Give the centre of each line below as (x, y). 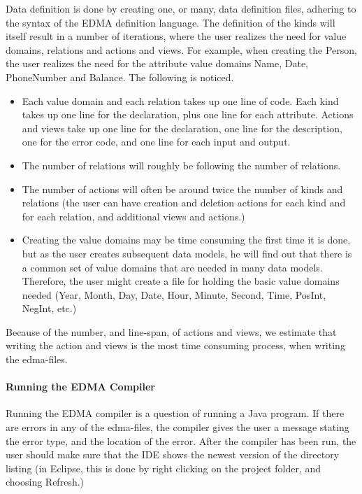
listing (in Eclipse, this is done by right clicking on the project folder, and (163, 468)
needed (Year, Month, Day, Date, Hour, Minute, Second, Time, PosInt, (174, 294)
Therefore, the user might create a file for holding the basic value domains (181, 281)
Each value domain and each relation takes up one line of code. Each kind (180, 100)
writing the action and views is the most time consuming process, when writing (175, 345)
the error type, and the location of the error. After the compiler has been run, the (181, 440)
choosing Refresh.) (45, 482)
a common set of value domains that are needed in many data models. (172, 267)
